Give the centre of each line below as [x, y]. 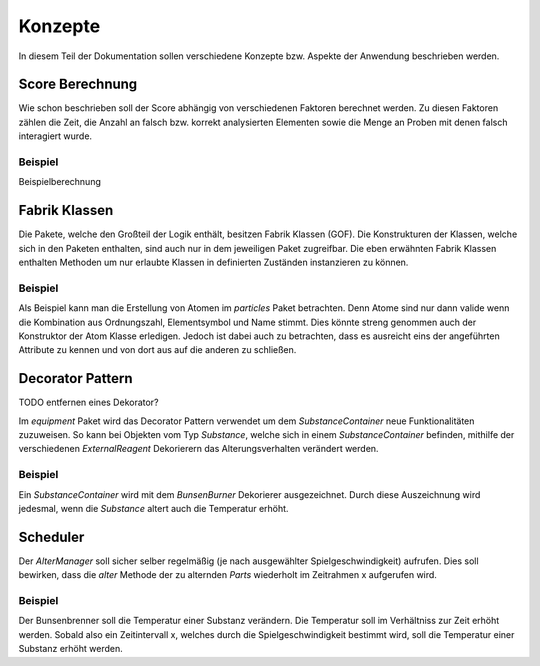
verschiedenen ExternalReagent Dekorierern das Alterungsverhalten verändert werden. [198, 449]
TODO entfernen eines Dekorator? [88, 402]
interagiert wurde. [55, 136]
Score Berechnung [78, 84]
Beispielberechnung [60, 182]
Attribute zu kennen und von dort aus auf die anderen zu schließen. [157, 350]
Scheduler [51, 536]
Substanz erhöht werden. [71, 649]
